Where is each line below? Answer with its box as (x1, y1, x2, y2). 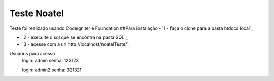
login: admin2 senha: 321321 (22, 67, 82, 73)
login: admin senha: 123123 (22, 58, 79, 64)
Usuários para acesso (9, 50, 55, 56)
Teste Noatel (9, 8, 64, 19)
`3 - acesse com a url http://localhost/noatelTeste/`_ (22, 41, 131, 47)
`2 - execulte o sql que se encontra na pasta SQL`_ (22, 34, 128, 40)
